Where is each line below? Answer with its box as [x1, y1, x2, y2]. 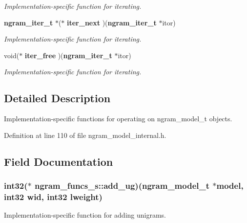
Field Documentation [4, 154, 113, 169]
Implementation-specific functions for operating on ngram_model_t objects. [4, 113, 232, 124]
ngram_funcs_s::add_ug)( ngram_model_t [35, 179, 210, 192]
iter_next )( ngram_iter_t [67, 17, 157, 27]
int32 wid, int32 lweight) [4, 190, 103, 202]
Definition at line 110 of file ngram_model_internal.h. [4, 130, 166, 140]
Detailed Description [4, 90, 111, 106]
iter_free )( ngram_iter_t [24, 50, 112, 60]
